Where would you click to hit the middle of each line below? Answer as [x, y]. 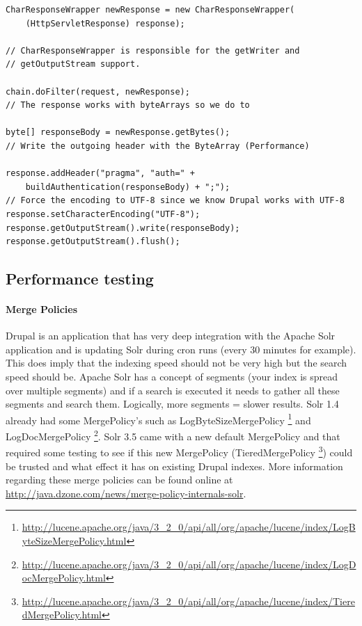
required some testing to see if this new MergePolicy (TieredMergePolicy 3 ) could [179, 451]
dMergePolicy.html [62, 615]
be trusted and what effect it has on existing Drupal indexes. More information [174, 466]
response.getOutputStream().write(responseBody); [123, 228]
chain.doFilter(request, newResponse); [98, 91]
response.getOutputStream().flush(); [93, 242]
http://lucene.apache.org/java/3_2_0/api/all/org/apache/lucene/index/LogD [189, 564]
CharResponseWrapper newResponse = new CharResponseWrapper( [150, 10]
